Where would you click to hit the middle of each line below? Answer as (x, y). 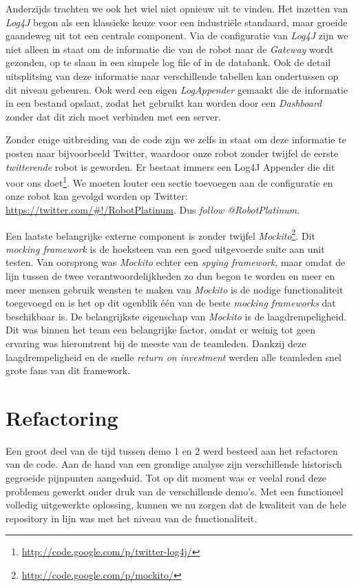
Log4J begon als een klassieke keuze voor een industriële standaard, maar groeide (177, 22)
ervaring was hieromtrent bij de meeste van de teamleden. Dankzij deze (156, 343)
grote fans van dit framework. (68, 370)
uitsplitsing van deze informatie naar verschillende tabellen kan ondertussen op (172, 75)
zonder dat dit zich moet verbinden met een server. (113, 116)
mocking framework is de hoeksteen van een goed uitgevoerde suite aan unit (165, 248)
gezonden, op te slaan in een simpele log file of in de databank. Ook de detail (168, 62)
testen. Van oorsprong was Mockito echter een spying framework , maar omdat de (176, 262)
